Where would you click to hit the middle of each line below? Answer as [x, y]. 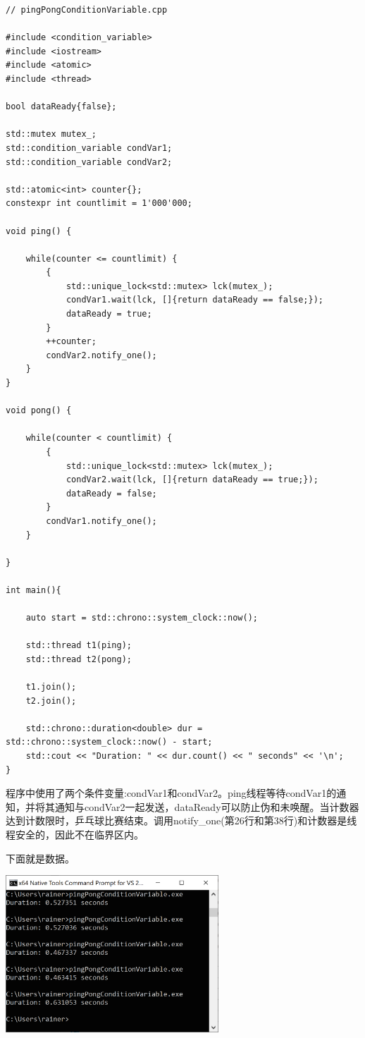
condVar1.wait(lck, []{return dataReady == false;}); [195, 300]
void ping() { [39, 231]
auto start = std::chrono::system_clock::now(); [142, 618]
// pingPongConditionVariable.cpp [87, 10]
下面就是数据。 [40, 858]
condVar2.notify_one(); [101, 355]
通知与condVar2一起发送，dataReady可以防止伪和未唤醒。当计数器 [207, 806]
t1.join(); [51, 687]
